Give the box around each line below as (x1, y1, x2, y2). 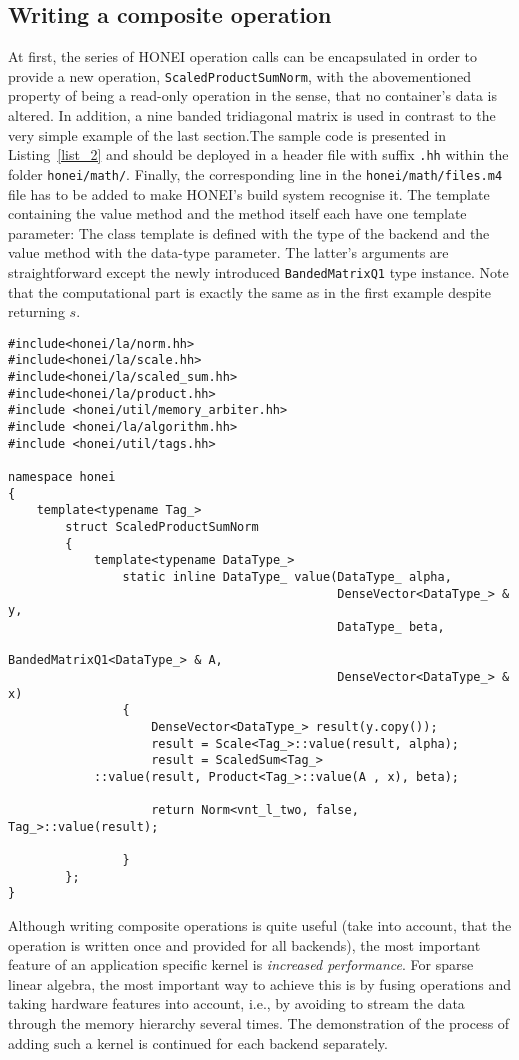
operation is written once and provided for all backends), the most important (8, 934, 481, 955)
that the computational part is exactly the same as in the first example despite (8, 281, 492, 302)
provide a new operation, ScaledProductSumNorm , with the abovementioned (8, 65, 471, 86)
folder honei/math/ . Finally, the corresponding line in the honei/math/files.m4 (8, 163, 503, 184)
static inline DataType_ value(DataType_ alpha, (122, 569, 452, 584)
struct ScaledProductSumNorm (65, 519, 259, 534)
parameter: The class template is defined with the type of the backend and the (8, 222, 490, 243)
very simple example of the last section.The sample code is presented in (8, 124, 446, 145)
